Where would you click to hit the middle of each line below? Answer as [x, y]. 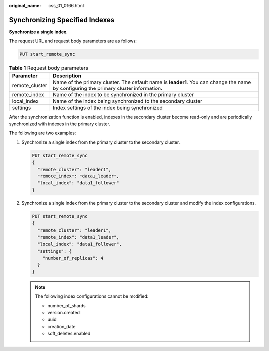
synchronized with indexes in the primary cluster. [60, 124]
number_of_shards [67, 305]
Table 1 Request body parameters [49, 68]
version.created [64, 312]
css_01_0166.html [66, 6]
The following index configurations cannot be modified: [92, 296]
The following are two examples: [43, 133]
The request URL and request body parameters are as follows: [73, 41]
